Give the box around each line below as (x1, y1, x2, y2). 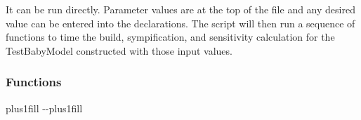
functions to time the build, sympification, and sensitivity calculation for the (6, 29, 335, 44)
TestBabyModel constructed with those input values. (6, 43, 232, 58)
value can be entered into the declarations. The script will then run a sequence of (6, 15, 355, 30)
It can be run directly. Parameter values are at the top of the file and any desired (6, 2, 355, 16)
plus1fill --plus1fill (6, 100, 83, 115)
